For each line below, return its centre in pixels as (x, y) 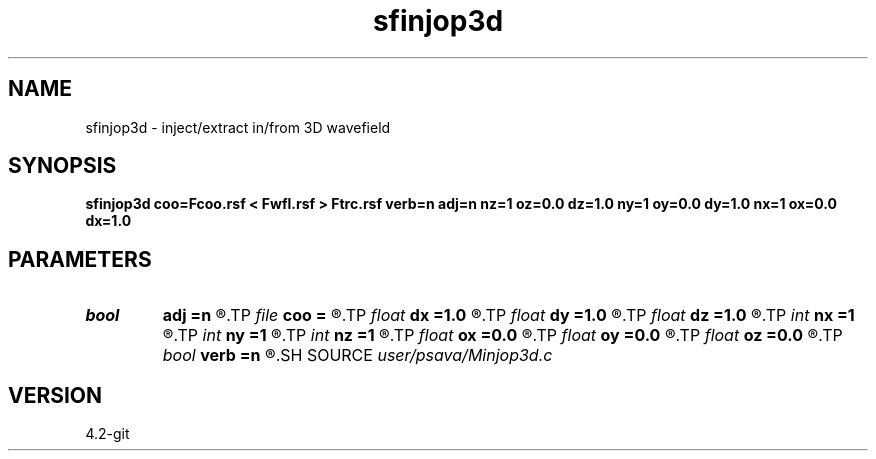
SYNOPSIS (62, 166)
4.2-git (107, 434)
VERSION (55, 395)
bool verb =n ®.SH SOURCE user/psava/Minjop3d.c (357, 355)
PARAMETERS (80, 259)
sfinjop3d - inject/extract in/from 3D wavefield (238, 127)
